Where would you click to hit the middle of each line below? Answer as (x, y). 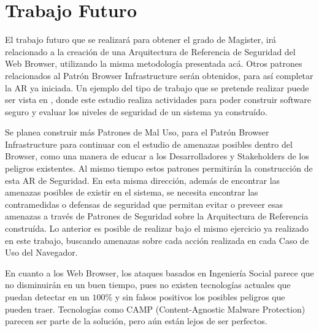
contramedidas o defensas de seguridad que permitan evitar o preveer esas (144, 204)
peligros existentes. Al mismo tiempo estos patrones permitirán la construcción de (159, 168)
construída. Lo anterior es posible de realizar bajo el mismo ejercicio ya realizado (157, 228)
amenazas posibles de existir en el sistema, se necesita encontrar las (132, 192)
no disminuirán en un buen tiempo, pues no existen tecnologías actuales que (148, 285)
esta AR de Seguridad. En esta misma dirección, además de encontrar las (143, 180)
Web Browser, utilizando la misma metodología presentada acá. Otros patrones (154, 63)
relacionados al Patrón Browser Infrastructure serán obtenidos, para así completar (159, 75)
